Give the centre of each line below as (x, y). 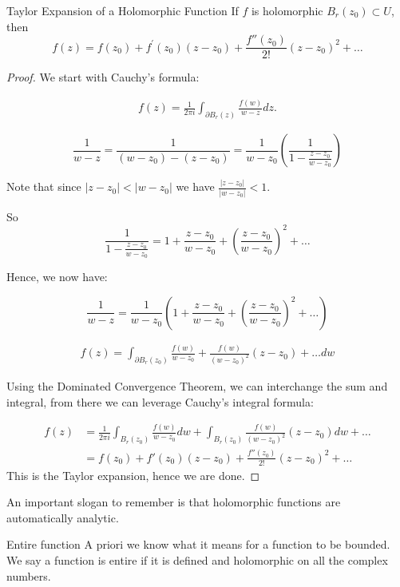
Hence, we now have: (57, 277)
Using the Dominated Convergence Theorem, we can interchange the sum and (197, 385)
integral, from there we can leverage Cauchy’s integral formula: (160, 401)
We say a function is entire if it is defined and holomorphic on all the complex (197, 559)
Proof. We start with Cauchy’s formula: (103, 77)
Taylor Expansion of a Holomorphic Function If (123, 10)
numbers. (29, 575)
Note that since (44, 186)
